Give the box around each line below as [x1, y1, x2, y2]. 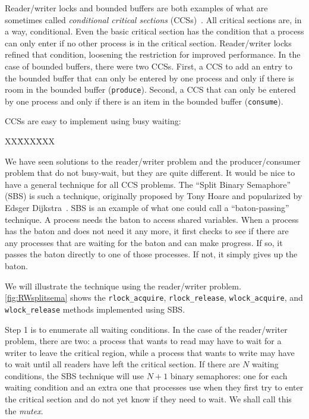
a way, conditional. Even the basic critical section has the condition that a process [5, 25, 304, 37]
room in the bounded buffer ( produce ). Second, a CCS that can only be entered [5, 83, 296, 96]
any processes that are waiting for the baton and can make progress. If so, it [5, 236, 283, 248]
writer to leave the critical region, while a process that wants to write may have [5, 346, 295, 358]
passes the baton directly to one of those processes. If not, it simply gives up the [5, 248, 298, 260]
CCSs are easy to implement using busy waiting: [5, 115, 181, 127]
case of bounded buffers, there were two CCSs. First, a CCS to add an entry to [5, 59, 293, 72]
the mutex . [5, 404, 43, 417]
